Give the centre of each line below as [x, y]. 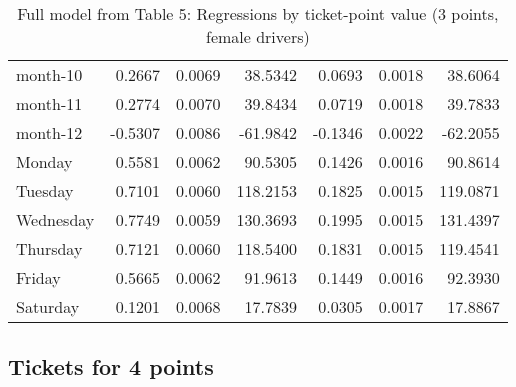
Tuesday [45, 190]
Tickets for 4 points [111, 366]
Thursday [49, 248]
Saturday [48, 306]
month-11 [49, 103]
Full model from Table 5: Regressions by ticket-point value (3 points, [258, 13]
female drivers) [257, 36]
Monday [44, 161]
